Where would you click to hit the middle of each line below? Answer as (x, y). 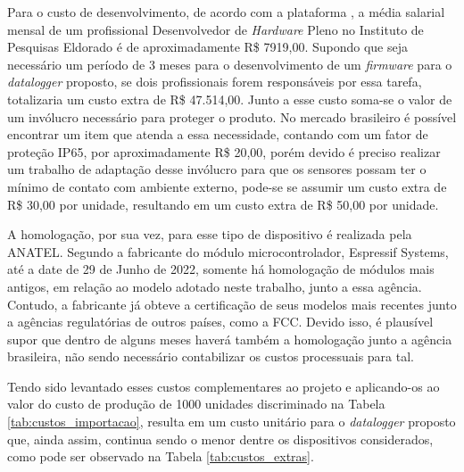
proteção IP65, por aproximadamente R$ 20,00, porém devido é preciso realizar (224, 151)
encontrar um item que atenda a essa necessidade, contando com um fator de (218, 134)
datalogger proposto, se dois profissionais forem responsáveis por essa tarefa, (215, 82)
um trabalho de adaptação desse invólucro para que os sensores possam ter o (217, 169)
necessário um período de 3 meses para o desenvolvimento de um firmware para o (230, 64)
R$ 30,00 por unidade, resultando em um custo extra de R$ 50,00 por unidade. (223, 204)
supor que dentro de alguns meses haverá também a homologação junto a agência (230, 339)
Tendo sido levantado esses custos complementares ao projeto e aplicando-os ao (224, 386)
